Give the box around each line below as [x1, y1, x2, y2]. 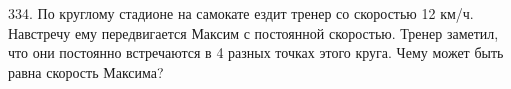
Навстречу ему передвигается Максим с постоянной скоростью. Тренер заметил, [8, 22, 499, 43]
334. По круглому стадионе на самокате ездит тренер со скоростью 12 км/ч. [8, 3, 474, 23]
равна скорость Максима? [8, 61, 164, 82]
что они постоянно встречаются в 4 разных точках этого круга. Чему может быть [8, 42, 504, 63]
